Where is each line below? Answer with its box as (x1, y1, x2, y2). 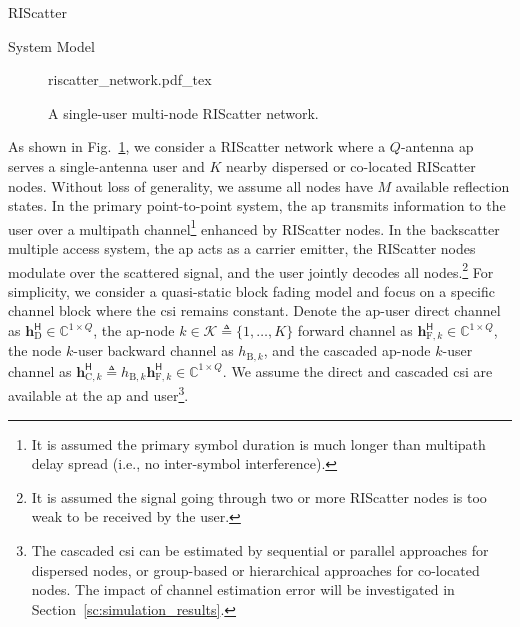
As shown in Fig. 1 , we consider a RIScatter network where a (8, 136, 386, 157)
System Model (8, 35, 95, 56)
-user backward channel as (73, 340, 234, 361)
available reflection (395, 175, 510, 196)
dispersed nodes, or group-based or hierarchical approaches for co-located (31, 559, 480, 580)
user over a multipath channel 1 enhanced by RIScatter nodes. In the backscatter (8, 215, 500, 239)
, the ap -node (93, 320, 175, 341)
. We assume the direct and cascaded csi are (222, 360, 493, 381)
